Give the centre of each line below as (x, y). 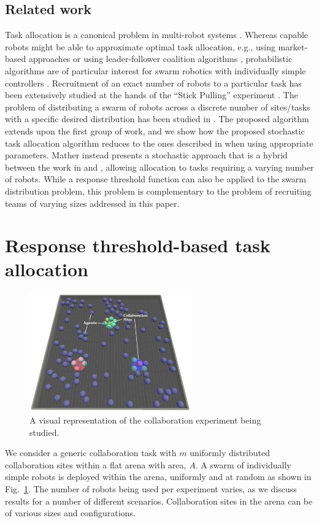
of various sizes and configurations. (70, 513)
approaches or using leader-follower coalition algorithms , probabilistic (160, 59)
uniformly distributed (230, 453)
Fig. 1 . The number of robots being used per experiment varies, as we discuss (151, 488)
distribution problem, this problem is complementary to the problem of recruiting (158, 191)
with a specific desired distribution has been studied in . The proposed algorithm (157, 119)
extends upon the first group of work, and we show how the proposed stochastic (155, 130)
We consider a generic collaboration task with (91, 453)
